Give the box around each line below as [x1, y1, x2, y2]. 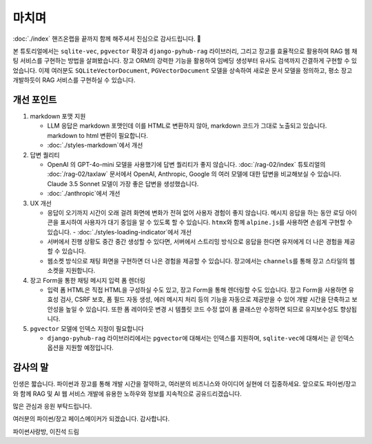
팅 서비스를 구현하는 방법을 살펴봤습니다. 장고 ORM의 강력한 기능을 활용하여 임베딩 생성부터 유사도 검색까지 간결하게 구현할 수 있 [12, 57, 358, 65]
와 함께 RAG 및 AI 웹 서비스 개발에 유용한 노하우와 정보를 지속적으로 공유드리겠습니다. [12, 390, 242, 398]
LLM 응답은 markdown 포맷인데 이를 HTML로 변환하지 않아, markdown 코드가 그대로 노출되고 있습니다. [47, 121, 327, 130]
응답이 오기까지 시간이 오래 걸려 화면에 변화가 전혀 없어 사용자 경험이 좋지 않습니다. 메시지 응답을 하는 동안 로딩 [47, 208, 344, 216]
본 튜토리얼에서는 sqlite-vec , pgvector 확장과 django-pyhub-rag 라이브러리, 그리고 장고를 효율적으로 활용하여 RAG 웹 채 [12, 47, 358, 55]
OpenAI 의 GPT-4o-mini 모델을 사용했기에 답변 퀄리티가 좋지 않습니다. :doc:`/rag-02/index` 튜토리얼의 [47, 160, 326, 168]
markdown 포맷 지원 [30, 112, 86, 121]
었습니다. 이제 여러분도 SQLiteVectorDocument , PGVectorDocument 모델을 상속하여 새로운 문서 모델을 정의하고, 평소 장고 [12, 66, 353, 74]
